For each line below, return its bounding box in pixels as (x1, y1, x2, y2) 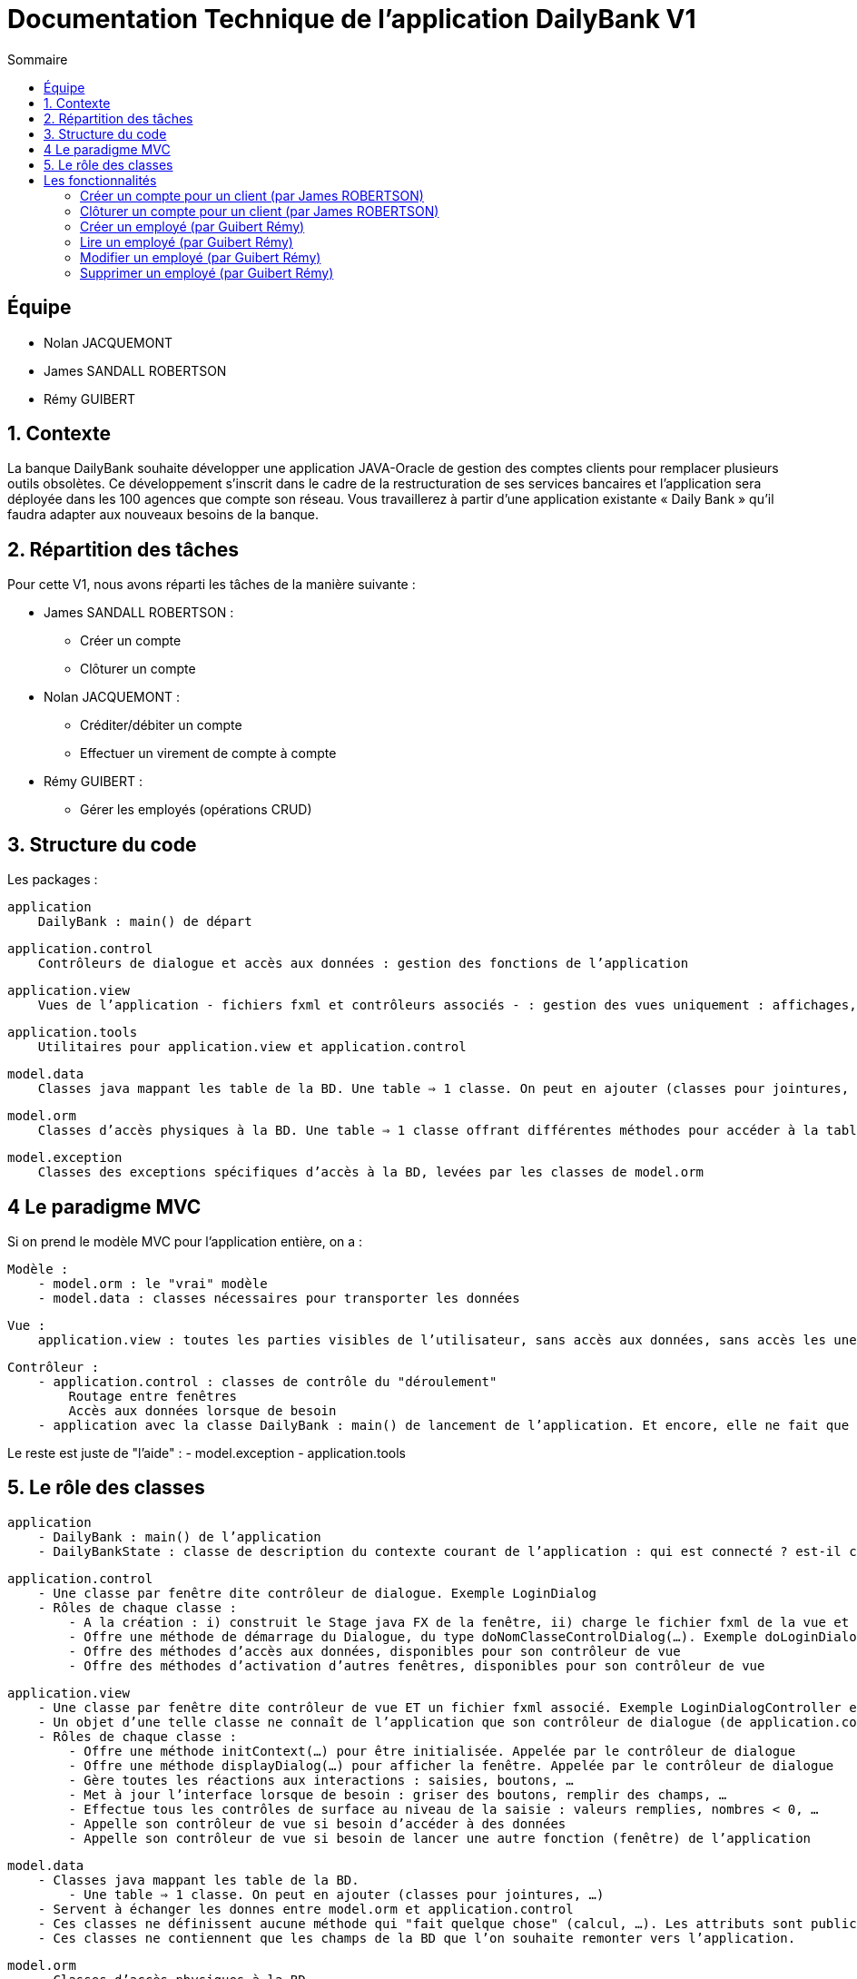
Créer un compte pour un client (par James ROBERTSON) (80, 187, 424, 203)
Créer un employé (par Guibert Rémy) (80, 218, 305, 234)
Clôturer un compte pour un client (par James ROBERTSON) (80, 202, 439, 219)
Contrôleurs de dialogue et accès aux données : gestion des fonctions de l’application (37, 956, 689, 971)
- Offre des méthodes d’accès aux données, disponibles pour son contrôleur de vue (68, 1643, 681, 1659)
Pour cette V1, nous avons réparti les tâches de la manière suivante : (7, 576, 416, 593)
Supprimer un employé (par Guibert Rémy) (80, 264, 334, 281)
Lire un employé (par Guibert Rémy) (80, 233, 293, 250)
